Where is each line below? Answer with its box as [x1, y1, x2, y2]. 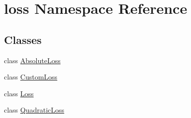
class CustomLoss [4, 72, 58, 82]
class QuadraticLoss [4, 105, 65, 115]
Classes [4, 32, 42, 47]
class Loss [4, 88, 34, 98]
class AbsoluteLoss [4, 55, 61, 65]
